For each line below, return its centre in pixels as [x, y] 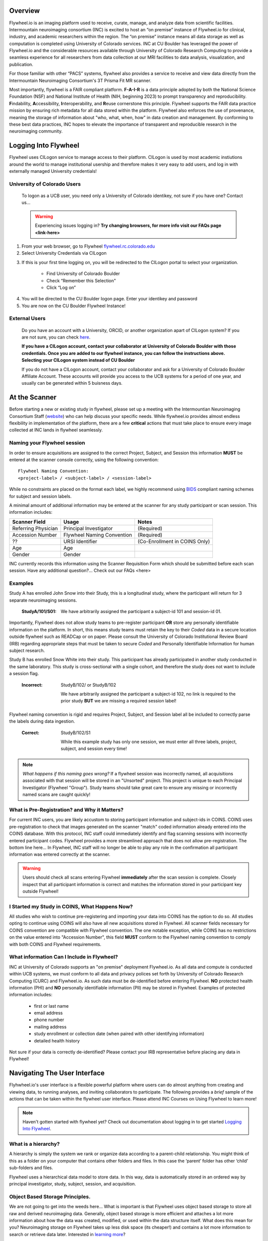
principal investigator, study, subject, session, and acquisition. [73, 1184]
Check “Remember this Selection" [81, 280]
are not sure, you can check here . [56, 337]
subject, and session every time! [94, 749]
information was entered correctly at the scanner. [60, 854]
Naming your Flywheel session [47, 443]
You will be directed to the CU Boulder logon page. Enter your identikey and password [109, 299]
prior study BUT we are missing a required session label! [119, 701]
